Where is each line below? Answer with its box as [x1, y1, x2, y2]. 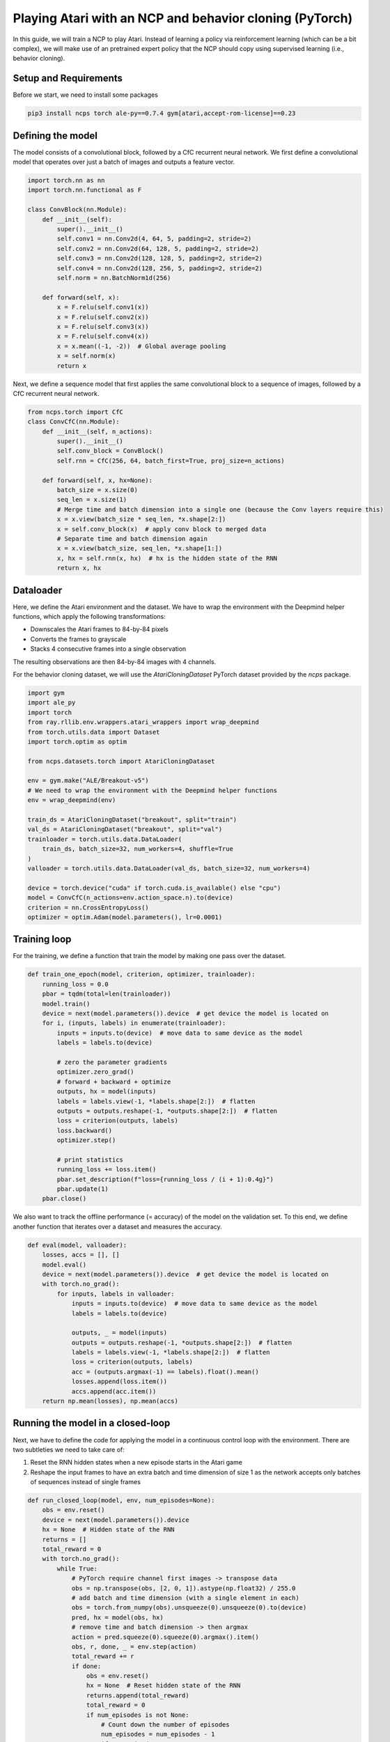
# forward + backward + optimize [56, 1077, 171, 1086]
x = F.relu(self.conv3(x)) [56, 323, 149, 330]
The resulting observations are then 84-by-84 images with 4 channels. [13, 657, 217, 665]
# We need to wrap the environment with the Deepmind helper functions [27, 786, 278, 794]
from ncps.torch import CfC [27, 408, 123, 416]
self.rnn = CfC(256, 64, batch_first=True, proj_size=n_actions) [56, 456, 285, 465]
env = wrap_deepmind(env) [27, 796, 116, 804]
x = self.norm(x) [56, 352, 116, 360]
